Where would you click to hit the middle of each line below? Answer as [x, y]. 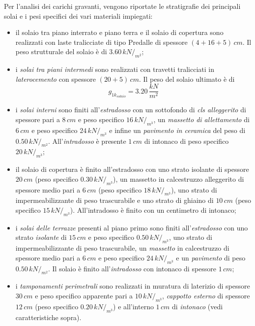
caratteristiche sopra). [48, 317]
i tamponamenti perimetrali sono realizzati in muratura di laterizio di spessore [133, 286]
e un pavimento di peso [211, 257]
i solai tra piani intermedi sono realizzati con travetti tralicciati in [115, 69]
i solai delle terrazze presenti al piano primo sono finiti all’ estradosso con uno [132, 227]
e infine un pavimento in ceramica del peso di [177, 130]
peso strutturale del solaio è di [61, 51]
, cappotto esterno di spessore [206, 295]
